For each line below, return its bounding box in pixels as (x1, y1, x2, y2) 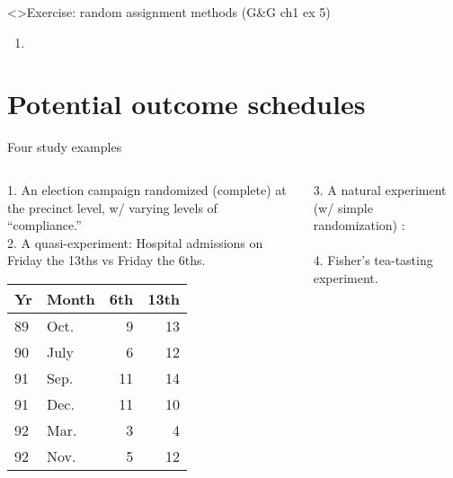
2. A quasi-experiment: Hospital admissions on (7, 233, 263, 252)
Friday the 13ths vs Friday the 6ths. (7, 251, 206, 270)
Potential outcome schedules (7, 85, 366, 122)
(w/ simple (313, 198, 373, 217)
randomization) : (313, 216, 405, 235)
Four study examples (7, 137, 122, 156)
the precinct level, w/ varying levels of (7, 198, 218, 217)
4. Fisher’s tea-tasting (313, 251, 433, 270)
